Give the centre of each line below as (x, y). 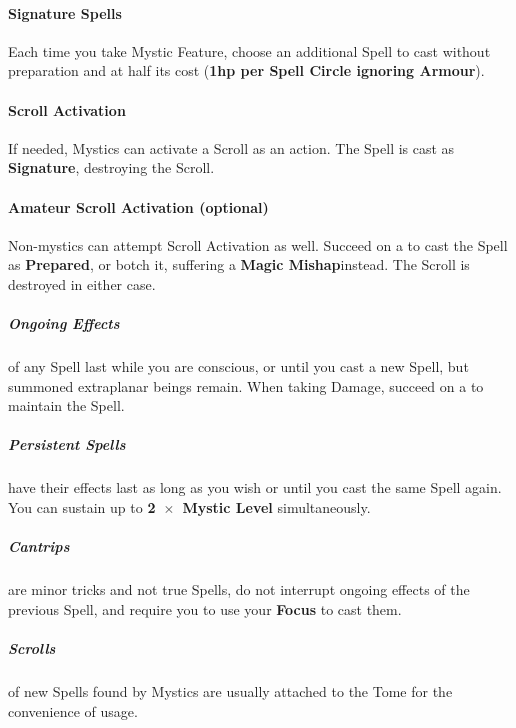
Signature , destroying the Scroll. (111, 167)
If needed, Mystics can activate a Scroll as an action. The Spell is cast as (231, 147)
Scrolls (32, 647)
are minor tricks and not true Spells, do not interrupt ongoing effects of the (239, 589)
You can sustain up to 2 (82, 507)
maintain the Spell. (66, 405)
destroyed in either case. (82, 283)
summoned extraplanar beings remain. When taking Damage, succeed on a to (246, 385)
